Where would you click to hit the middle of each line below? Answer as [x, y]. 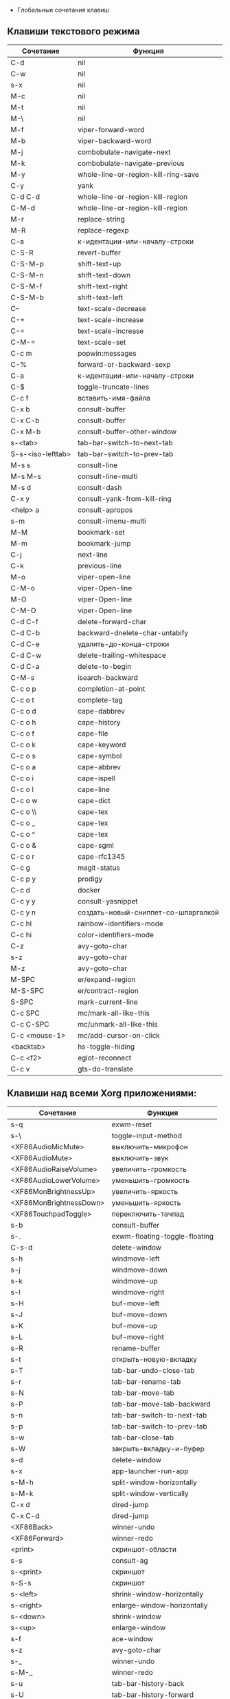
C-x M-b [26, 431]
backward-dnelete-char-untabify [133, 632]
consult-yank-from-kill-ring [125, 498]
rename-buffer [136, 1348]
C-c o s [23, 756]
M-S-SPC [27, 990]
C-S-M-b [27, 297]
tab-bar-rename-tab [146, 1381]
